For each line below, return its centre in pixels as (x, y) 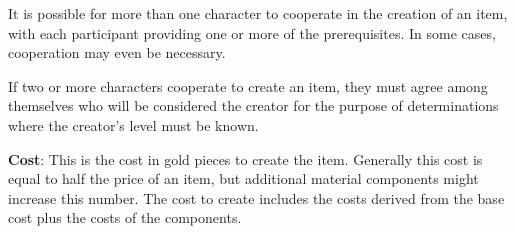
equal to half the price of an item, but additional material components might (243, 178)
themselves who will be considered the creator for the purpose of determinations (253, 105)
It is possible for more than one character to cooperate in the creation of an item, (258, 13)
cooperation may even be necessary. (117, 52)
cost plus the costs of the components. (125, 217)
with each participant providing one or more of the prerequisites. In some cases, (252, 32)
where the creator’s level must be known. (133, 124)
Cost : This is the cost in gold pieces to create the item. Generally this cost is (245, 158)
